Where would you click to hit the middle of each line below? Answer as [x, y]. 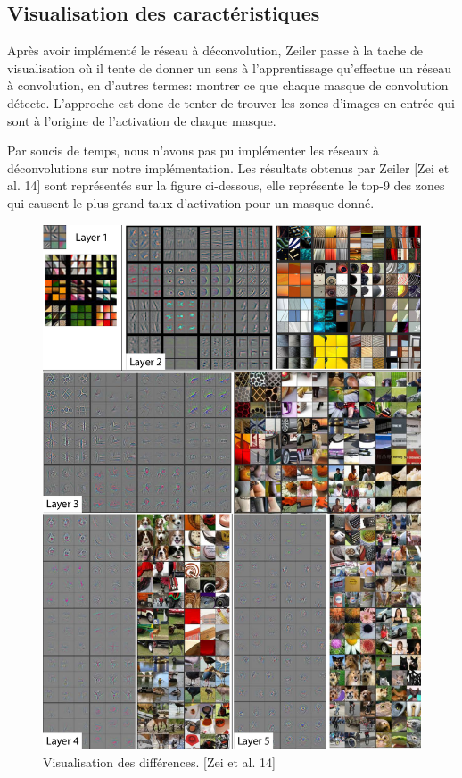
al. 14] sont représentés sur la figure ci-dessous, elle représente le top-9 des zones [226, 185]
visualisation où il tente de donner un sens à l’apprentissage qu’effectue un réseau [230, 67]
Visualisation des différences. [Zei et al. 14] [159, 761]
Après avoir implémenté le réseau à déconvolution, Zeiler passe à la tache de [215, 50]
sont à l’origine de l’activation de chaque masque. [142, 120]
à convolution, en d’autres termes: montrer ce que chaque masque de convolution [228, 85]
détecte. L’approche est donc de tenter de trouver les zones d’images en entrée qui [231, 102]
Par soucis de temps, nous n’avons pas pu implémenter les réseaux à [193, 151]
